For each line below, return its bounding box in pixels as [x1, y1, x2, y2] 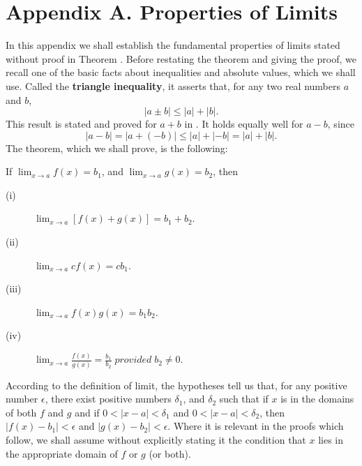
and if [75, 405, 100, 419]
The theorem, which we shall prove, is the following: [6, 140, 228, 155]
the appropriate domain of [6, 446, 118, 460]
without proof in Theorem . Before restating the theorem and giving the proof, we [6, 51, 356, 66]
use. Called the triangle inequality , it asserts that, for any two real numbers [6, 78, 340, 93]
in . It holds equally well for [184, 116, 303, 131]
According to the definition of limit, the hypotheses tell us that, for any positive [6, 377, 347, 392]
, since [327, 116, 354, 131]
